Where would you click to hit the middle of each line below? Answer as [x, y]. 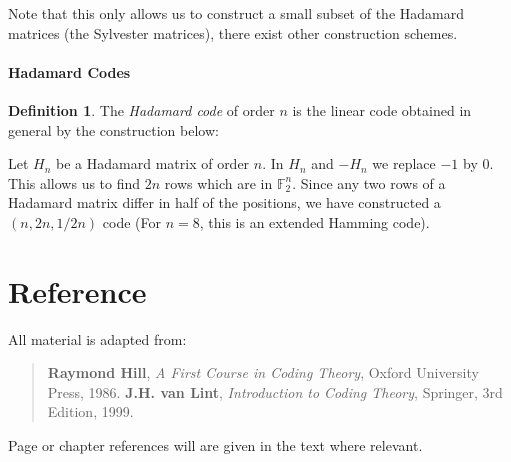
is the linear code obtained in [382, 109]
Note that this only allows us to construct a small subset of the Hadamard [236, 13]
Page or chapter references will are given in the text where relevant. [215, 445]
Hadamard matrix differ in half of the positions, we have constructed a [224, 202]
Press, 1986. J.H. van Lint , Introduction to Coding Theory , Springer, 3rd [275, 391]
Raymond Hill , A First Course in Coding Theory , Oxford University [263, 372]
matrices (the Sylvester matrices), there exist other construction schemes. [233, 32]
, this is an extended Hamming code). [314, 221]
